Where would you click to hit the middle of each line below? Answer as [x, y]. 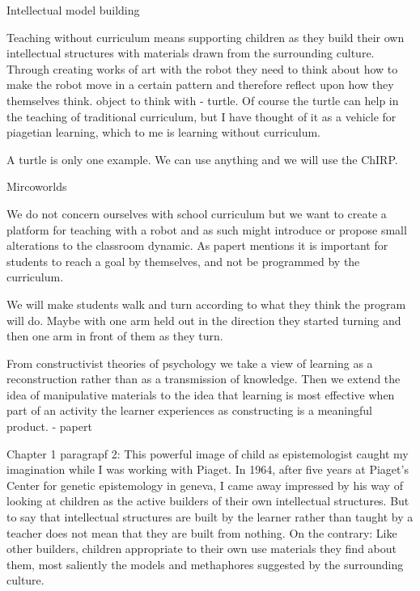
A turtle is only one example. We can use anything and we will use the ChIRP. [202, 159]
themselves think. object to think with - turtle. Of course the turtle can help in [203, 100]
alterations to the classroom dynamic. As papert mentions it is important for [197, 245]
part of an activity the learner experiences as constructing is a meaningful [190, 410]
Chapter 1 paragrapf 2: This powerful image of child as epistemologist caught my [208, 453]
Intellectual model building [73, 10]
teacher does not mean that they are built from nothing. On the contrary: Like [202, 532]
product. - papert [49, 426]
